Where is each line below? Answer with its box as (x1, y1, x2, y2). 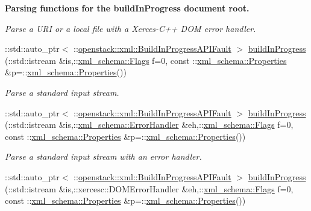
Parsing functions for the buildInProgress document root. (5, 2, 250, 14)
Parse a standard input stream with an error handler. (5, 150, 202, 163)
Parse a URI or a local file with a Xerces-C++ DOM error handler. (5, 22, 256, 34)
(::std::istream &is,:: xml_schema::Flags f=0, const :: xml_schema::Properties (5, 54, 287, 66)
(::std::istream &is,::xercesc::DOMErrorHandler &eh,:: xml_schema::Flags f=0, (5, 182, 294, 195)
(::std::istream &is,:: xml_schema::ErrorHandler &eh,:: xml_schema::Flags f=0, (5, 118, 294, 131)
